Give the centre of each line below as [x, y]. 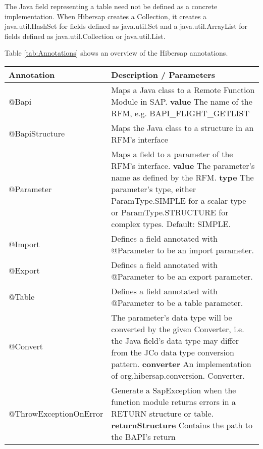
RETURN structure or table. [163, 413]
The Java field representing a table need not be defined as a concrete [111, 6]
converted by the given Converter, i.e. [178, 329]
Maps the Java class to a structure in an [182, 127]
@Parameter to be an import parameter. [183, 250]
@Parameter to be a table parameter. [177, 302]
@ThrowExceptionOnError [56, 413]
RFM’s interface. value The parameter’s [183, 165]
